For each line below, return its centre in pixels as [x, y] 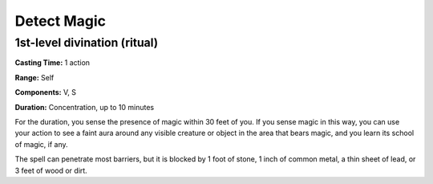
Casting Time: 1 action [53, 63]
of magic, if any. [41, 144]
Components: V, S [45, 92]
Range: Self [34, 77]
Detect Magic [61, 21]
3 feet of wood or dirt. [51, 170]
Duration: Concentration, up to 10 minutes [85, 107]
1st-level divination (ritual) [87, 43]
